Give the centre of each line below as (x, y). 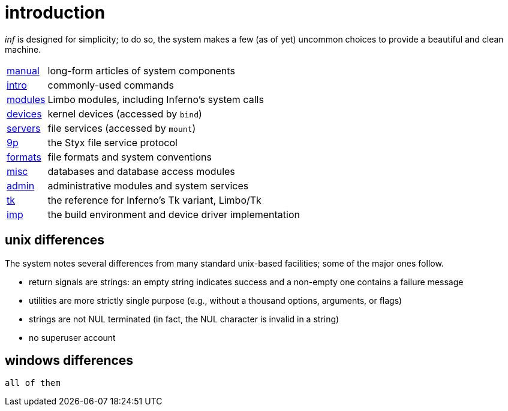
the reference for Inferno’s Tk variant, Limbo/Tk (154, 200)
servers (24, 128)
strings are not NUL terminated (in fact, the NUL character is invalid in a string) (184, 319)
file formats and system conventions (130, 157)
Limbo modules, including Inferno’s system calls (156, 99)
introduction (55, 13)
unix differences (55, 240)
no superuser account (72, 337)
